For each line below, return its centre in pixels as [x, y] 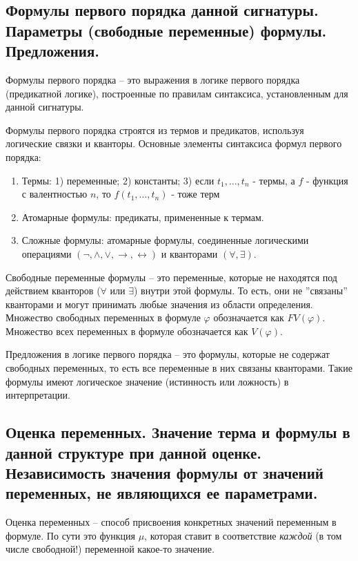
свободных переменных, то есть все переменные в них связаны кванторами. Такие [179, 368]
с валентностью [54, 194]
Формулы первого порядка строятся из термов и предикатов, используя [155, 130]
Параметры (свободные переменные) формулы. [166, 30]
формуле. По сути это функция [70, 535]
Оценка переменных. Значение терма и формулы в [178, 432]
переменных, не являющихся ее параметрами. [162, 493]
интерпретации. [38, 395]
